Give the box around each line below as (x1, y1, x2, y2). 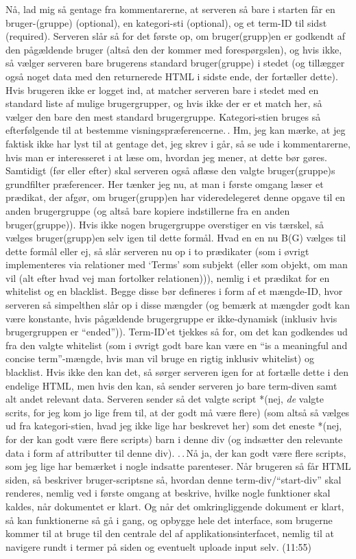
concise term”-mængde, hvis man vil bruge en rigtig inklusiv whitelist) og (5, 351, 314, 366)
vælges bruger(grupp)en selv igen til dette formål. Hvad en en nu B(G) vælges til (5, 230, 346, 245)
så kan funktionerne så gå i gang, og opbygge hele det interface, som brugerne (5, 512, 333, 527)
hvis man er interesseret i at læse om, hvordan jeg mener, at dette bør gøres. (5, 150, 327, 164)
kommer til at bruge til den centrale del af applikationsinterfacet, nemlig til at (5, 526, 334, 540)
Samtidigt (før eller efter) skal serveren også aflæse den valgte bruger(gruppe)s (5, 163, 335, 178)
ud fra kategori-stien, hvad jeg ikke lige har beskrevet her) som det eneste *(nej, (5, 418, 342, 433)
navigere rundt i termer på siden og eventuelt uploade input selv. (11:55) (5, 539, 311, 554)
